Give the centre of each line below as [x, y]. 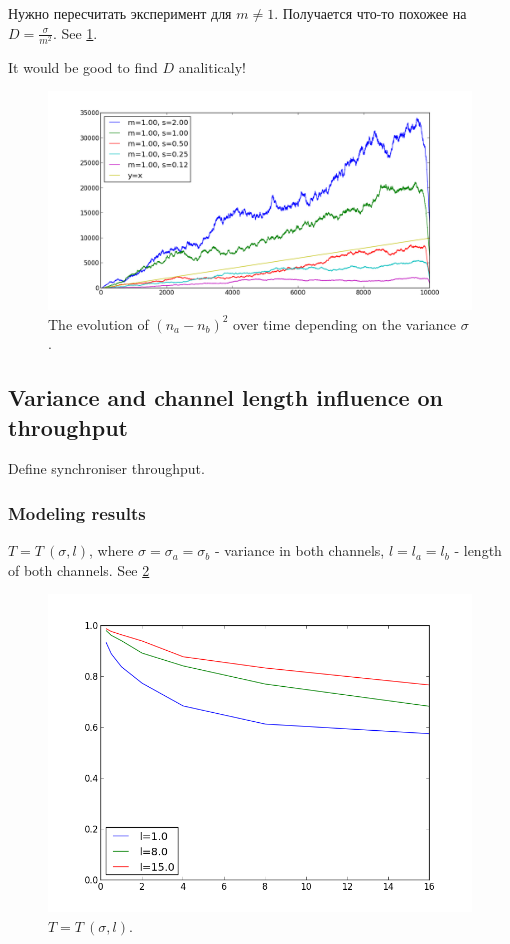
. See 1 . [75, 32]
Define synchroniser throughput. [106, 468]
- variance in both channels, [299, 550]
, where [111, 550]
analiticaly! [212, 66]
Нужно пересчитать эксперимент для [120, 13]
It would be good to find [83, 66]
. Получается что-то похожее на [370, 13]
